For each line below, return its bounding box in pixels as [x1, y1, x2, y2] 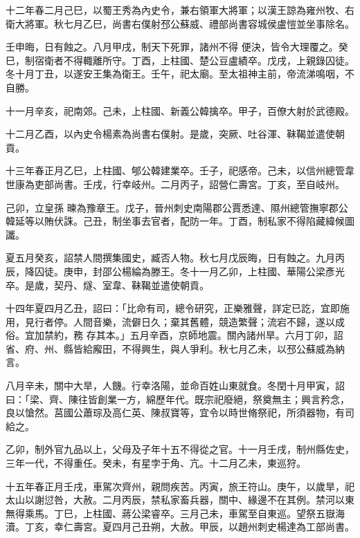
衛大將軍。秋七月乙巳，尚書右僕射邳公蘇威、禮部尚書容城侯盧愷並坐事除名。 [6, 16, 354, 30]
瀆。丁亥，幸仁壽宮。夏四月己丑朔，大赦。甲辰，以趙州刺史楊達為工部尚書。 [6, 519, 354, 534]
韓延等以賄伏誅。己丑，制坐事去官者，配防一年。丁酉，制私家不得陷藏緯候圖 [6, 214, 354, 228]
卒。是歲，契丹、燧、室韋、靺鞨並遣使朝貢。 [6, 277, 209, 292]
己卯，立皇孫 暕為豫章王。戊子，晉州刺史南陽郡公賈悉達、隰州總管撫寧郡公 [6, 200, 348, 214]
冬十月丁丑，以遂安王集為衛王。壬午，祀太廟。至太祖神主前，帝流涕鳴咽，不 [6, 66, 354, 81]
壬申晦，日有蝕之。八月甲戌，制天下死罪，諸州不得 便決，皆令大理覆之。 [6, 39, 339, 54]
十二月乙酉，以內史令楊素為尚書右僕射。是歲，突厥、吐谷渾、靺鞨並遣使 [6, 127, 335, 141]
